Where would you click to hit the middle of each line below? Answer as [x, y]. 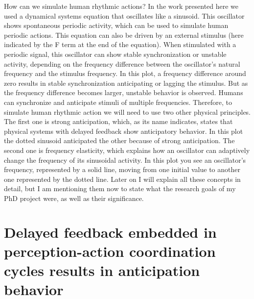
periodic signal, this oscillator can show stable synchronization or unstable [115, 54]
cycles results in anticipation [102, 270]
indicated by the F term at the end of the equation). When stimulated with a [120, 44]
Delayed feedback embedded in [110, 232]
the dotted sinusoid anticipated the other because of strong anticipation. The [119, 140]
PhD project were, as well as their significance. [74, 198]
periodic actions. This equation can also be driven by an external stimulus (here [124, 35]
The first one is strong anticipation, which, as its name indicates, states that [118, 121]
